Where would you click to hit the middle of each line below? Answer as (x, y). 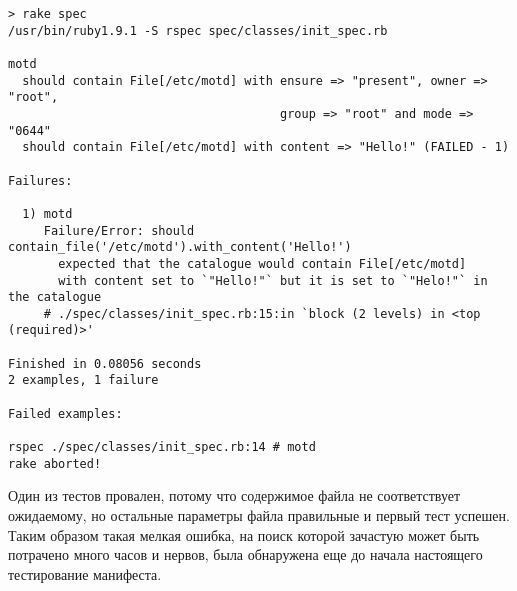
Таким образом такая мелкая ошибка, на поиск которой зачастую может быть (244, 534)
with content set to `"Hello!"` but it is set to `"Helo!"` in (273, 280)
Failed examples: (65, 413)
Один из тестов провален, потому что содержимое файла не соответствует (234, 495)
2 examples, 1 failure (83, 380)
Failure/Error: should (119, 230)
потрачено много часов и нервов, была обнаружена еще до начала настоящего (245, 554)
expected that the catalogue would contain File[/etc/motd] (262, 263)
